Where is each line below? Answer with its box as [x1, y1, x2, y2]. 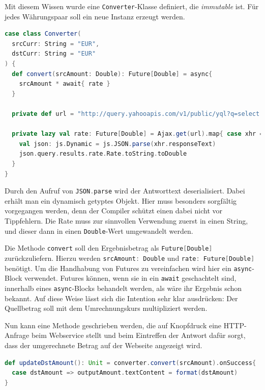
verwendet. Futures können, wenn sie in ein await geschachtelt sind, [24, 273, 237, 283]
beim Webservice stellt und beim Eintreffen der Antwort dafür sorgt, [31, 330, 246, 340]
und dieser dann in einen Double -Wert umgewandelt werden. [5, 225, 193, 236]
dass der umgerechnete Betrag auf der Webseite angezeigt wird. [5, 339, 202, 350]
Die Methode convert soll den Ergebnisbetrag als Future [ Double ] [5, 242, 213, 253]
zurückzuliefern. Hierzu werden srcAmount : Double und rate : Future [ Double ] [5, 252, 255, 263]
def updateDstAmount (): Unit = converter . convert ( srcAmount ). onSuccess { [5, 359, 256, 367]
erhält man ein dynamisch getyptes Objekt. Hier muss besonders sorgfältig [5, 195, 237, 206]
